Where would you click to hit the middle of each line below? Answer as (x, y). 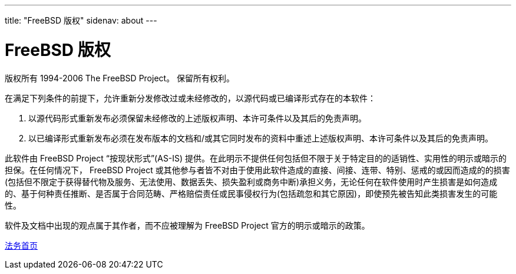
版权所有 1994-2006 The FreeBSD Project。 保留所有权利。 (120, 78)
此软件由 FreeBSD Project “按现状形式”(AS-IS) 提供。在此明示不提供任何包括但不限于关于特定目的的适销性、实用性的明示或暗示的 (256, 158)
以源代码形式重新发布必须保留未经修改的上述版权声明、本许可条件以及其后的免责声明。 (197, 118)
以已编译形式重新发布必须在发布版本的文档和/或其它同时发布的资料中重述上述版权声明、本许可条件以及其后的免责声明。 (261, 138)
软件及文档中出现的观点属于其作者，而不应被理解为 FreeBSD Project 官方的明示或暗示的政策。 (187, 225)
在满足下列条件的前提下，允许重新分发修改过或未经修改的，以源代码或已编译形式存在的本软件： (190, 98)
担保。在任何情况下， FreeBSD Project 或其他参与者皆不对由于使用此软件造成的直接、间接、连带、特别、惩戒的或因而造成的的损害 (257, 170)
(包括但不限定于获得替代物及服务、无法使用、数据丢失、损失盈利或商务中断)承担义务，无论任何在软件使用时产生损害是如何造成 (251, 181)
